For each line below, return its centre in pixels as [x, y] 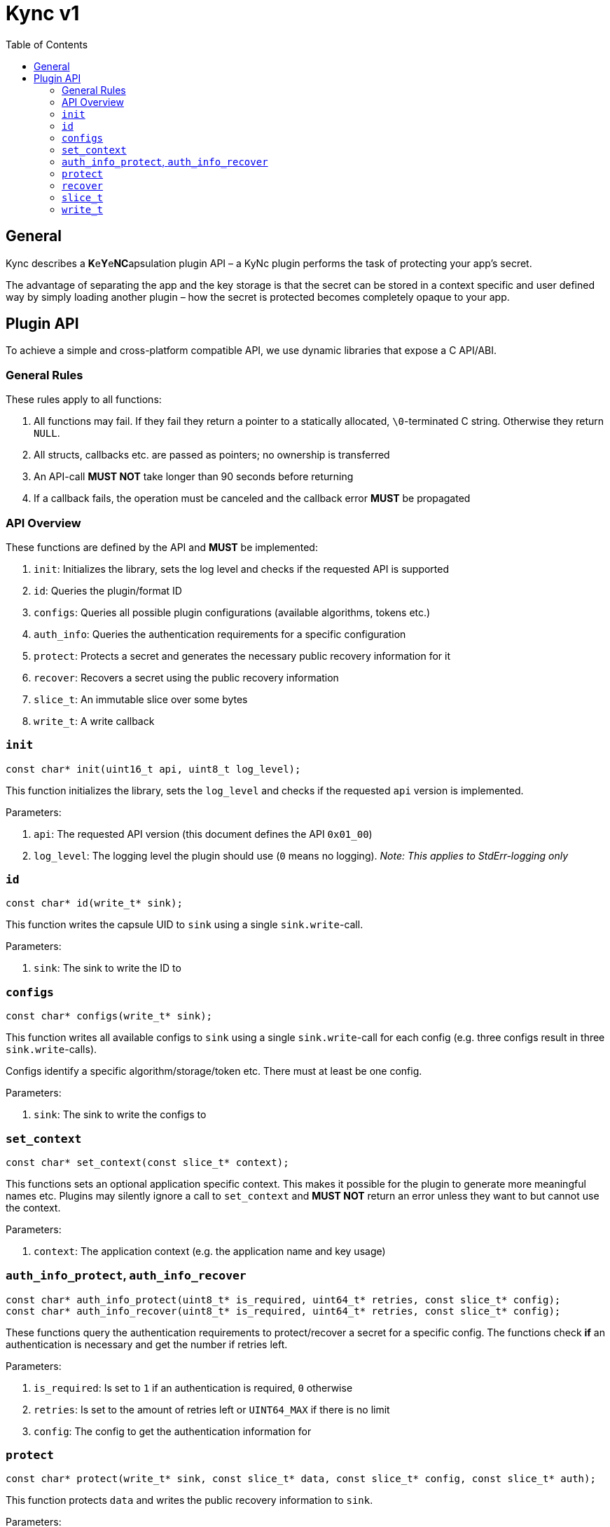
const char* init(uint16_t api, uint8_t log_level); [153, 769]
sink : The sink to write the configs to [120, 1115]
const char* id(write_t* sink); [94, 903]
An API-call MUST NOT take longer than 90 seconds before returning [194, 477]
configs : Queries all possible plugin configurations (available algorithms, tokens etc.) [232, 612]
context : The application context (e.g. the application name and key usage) [210, 1251]
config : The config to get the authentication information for [173, 1431]
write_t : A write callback [94, 721]
